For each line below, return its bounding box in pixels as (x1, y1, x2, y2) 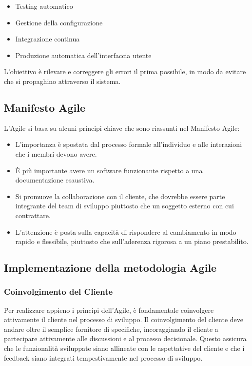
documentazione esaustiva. (15, 175, 95, 185)
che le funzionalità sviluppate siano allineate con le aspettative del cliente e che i (4, 343, 245, 353)
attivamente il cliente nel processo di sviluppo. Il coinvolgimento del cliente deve (4, 314, 244, 325)
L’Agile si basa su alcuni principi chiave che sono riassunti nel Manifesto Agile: (4, 122, 240, 133)
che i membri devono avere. (15, 148, 97, 159)
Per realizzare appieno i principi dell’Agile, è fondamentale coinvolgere (4, 305, 214, 315)
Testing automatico (15, 1, 73, 11)
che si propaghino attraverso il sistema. (4, 76, 121, 86)
